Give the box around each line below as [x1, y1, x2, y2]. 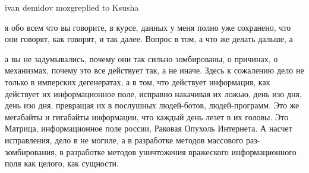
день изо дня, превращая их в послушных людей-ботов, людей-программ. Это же [5, 99, 299, 111]
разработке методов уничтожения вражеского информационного [66, 145, 297, 158]
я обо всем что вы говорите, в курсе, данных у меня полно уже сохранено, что [5, 21, 291, 33]
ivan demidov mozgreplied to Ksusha [5, 1, 139, 13]
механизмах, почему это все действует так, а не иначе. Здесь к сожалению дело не [5, 64, 304, 76]
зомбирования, [5, 145, 57, 158]
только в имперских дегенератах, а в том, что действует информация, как [5, 75, 270, 88]
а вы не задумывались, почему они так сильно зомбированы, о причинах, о [5, 52, 278, 65]
